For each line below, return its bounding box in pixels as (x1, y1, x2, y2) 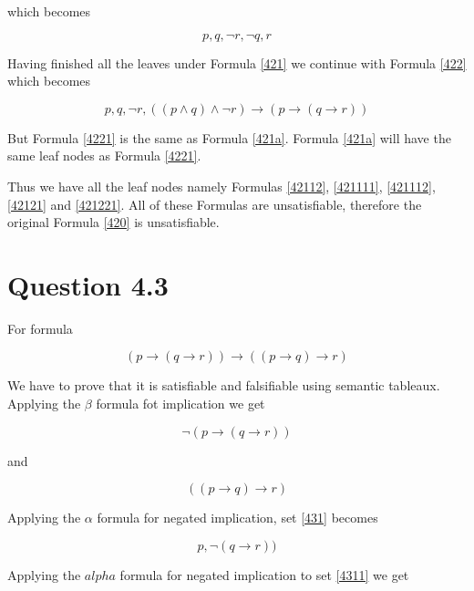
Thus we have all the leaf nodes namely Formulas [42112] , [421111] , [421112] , (7, 176, 436, 195)
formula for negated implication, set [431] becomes (97, 508, 378, 527)
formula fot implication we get (96, 394, 265, 413)
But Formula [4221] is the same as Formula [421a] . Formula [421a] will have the (7, 128, 451, 147)
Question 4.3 (7, 265, 169, 303)
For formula (7, 318, 73, 337)
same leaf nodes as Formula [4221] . (7, 146, 201, 165)
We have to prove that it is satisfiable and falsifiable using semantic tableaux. (7, 376, 440, 395)
